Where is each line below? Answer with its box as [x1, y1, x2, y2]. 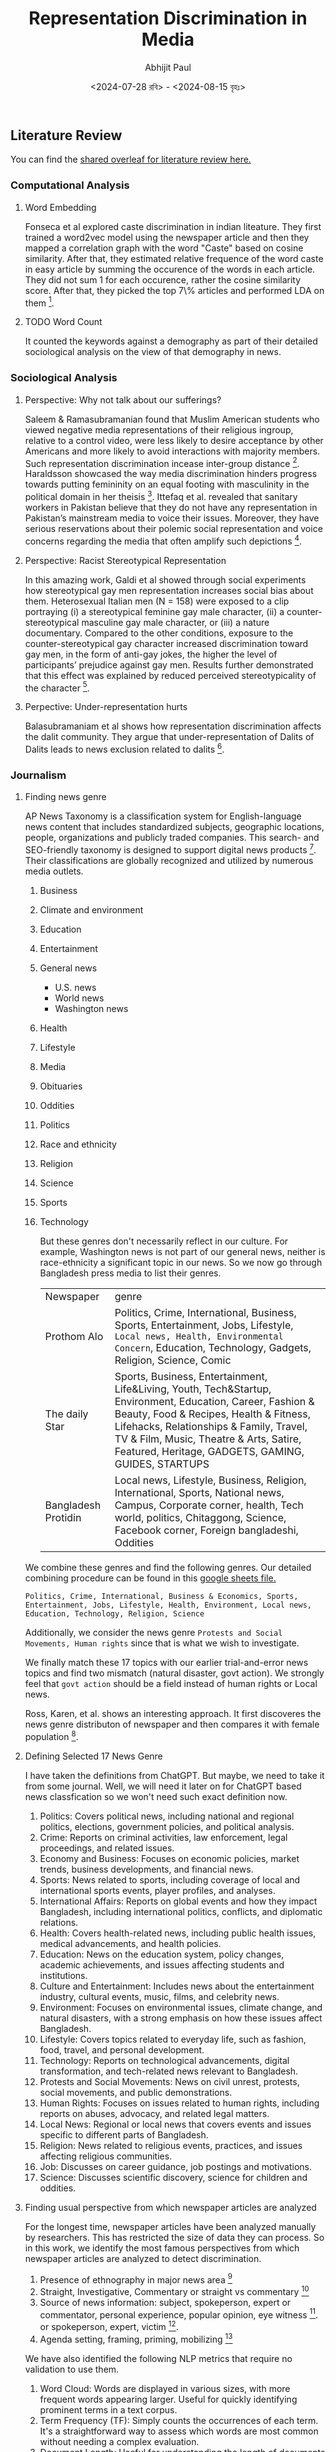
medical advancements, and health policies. [39, 1937, 222, 1949]
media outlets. [24, 865, 84, 877]
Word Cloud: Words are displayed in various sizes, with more [39, 2382, 291, 2394]
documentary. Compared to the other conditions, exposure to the [24, 627, 294, 639]
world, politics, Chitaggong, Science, [114, 1510, 287, 1524]
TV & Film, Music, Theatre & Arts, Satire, [114, 1432, 302, 1446]
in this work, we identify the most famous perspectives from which [24, 2242, 300, 2254]
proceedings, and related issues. [39, 1842, 175, 1854]
